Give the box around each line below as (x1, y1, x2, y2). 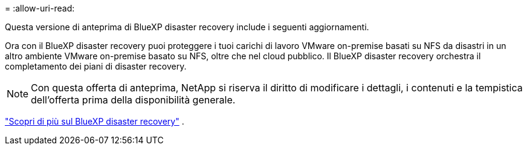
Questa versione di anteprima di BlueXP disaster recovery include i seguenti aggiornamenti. (5, 22, 369, 32)
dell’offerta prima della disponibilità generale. (31, 94, 236, 106)
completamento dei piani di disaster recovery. (5, 61, 187, 71)
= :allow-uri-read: (5, 3, 75, 13)
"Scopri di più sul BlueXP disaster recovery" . (5, 116, 184, 126)
